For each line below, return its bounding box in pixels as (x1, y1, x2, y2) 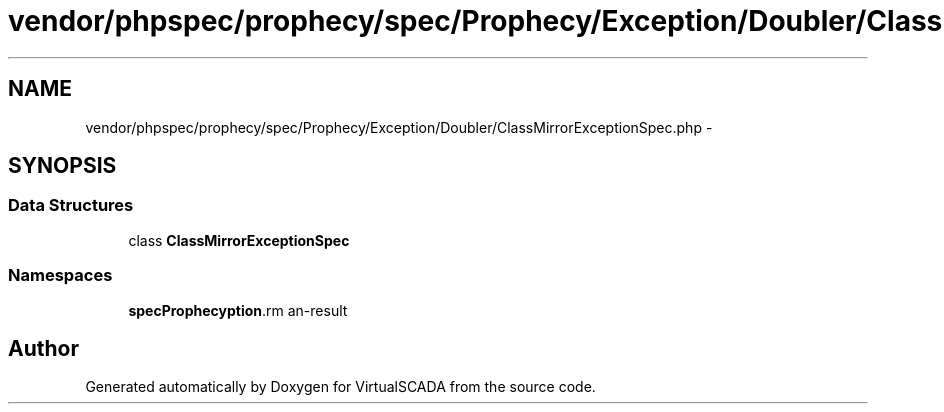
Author (8, 335, 79, 361)
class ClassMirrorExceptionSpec (128, 231, 350, 249)
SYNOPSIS (8, 153, 117, 179)
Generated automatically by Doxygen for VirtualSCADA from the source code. (85, 378, 596, 396)
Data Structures (8, 195, 134, 216)
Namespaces (8, 265, 113, 286)
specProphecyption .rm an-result (128, 301, 348, 319)
